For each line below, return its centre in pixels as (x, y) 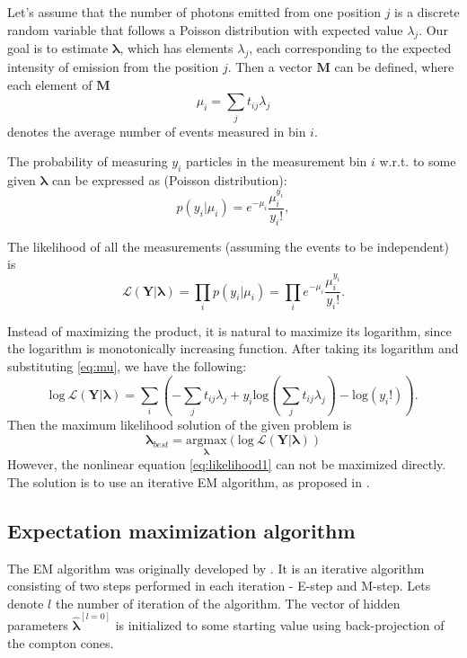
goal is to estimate (58, 48)
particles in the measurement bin (277, 161)
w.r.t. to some (418, 161)
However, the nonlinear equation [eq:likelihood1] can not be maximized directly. (227, 464)
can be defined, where (394, 67)
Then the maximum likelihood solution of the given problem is (180, 425)
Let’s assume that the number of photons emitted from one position (194, 12)
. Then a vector (270, 67)
